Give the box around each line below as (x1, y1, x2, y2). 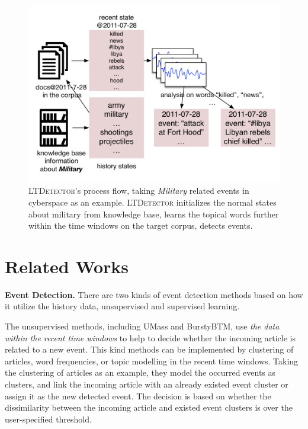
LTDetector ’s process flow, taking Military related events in (28, 184, 249, 197)
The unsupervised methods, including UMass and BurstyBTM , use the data (5, 320, 280, 332)
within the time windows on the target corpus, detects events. (28, 219, 253, 232)
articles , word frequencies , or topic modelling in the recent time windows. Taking (5, 354, 299, 367)
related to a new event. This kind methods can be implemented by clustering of (5, 343, 294, 356)
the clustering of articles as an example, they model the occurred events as (5, 366, 276, 379)
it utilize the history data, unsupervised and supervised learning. (5, 300, 240, 312)
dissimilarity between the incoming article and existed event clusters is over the (5, 401, 293, 414)
